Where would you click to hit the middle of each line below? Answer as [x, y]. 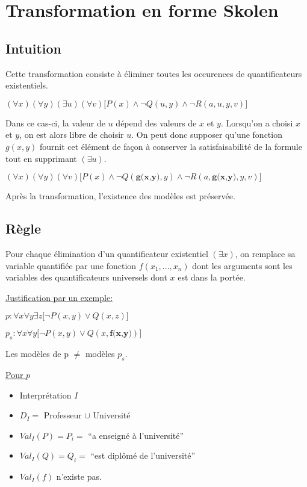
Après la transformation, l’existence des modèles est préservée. [120, 196]
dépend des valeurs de [156, 123]
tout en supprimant [41, 158]
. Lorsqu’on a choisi [257, 123]
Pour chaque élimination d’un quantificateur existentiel [107, 253]
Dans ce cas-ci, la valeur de [56, 123]
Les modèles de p [37, 354]
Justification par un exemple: [59, 297]
